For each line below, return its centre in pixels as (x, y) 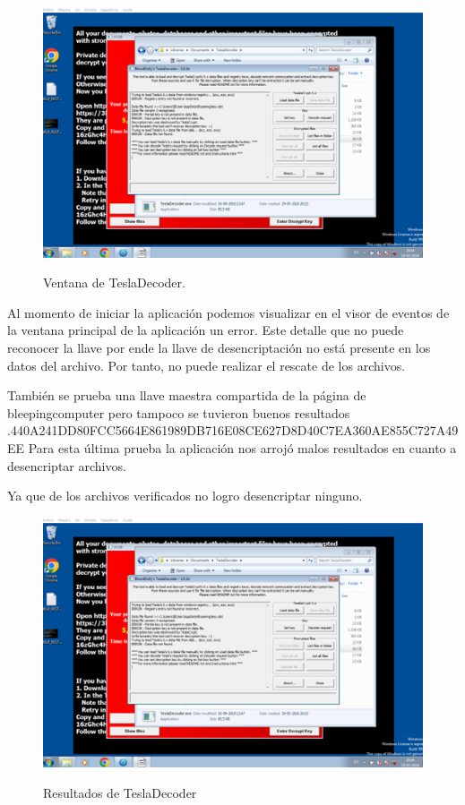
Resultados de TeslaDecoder (120, 792)
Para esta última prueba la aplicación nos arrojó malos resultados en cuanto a (242, 447)
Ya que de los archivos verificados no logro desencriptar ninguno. (185, 496)
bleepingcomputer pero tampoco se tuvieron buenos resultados (179, 412)
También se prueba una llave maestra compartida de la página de (187, 395)
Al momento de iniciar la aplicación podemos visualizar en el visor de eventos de (228, 312)
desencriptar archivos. (67, 465)
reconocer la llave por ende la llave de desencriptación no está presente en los (219, 347)
